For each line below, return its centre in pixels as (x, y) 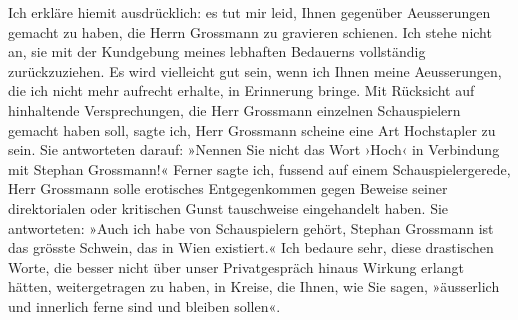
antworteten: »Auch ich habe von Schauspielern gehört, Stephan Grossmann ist (251, 227)
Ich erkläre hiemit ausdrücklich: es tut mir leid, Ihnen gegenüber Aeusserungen (249, 12)
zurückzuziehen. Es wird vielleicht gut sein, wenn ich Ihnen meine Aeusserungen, (255, 70)
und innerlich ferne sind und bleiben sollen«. (144, 305)
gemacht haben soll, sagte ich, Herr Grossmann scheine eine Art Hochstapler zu (252, 129)
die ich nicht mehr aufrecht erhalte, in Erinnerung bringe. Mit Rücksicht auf (241, 90)
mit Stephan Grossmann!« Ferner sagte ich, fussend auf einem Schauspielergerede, (259, 168)
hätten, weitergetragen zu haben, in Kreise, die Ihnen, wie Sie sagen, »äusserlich (254, 286)
